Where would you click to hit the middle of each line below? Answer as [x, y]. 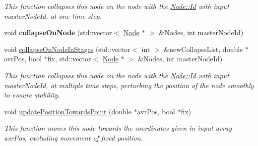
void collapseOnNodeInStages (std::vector [67, 49]
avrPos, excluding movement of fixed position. [73, 137]
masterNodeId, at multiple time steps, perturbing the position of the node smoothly [129, 85]
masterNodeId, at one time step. [53, 16]
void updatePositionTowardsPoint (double [68, 111]
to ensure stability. [32, 95]
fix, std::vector [69, 59]
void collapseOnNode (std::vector [58, 32]
